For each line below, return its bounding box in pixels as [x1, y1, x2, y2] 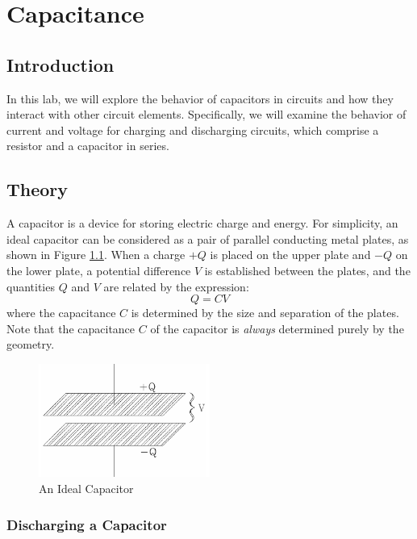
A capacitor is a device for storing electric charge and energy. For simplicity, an [6, 215, 398, 232]
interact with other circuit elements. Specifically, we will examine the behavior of [6, 106, 407, 123]
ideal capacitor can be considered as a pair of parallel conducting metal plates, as [6, 230, 409, 247]
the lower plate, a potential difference [6, 261, 191, 278]
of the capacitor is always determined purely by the [150, 320, 404, 336]
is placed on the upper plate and [210, 246, 371, 263]
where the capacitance [6, 304, 116, 321]
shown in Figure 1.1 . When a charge [6, 246, 186, 263]
